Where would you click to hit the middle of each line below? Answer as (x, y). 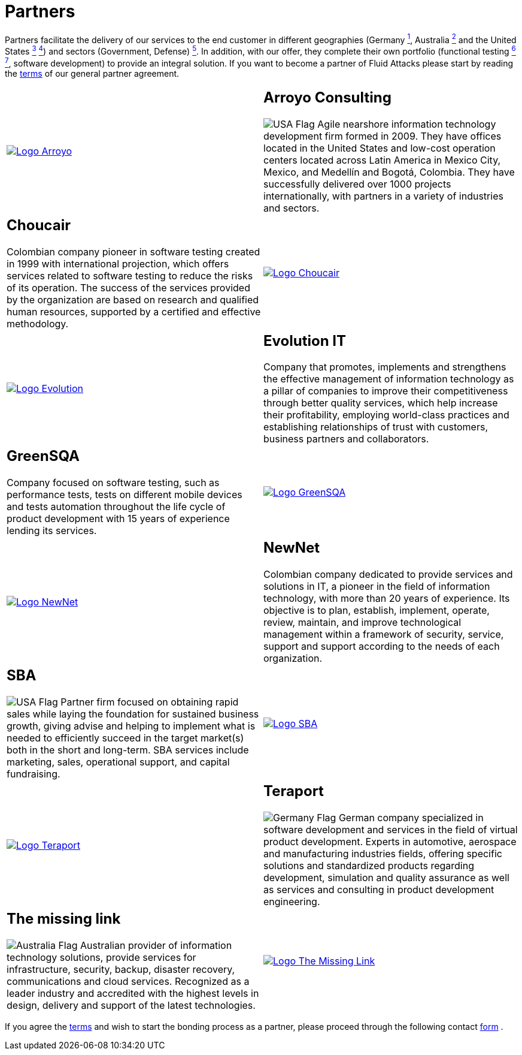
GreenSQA (43, 456)
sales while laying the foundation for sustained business (133, 714)
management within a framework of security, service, (384, 634)
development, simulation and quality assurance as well (386, 878)
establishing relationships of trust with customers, (376, 427)
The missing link (64, 919)
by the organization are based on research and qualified (133, 299)
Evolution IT (305, 340)
